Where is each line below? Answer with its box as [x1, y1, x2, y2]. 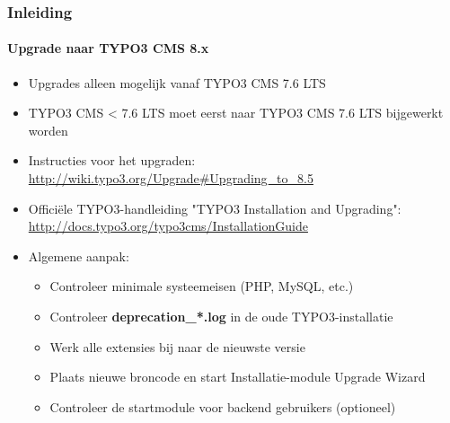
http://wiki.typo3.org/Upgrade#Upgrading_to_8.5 [28, 169, 313, 188]
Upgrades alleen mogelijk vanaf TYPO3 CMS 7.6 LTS [28, 73, 326, 92]
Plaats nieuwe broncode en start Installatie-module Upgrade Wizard [49, 367, 426, 386]
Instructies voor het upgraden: [28, 151, 196, 170]
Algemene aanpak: [28, 246, 129, 265]
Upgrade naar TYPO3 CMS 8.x [7, 39, 209, 57]
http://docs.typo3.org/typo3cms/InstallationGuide [28, 216, 308, 235]
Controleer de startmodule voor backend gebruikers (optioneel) [49, 397, 396, 416]
